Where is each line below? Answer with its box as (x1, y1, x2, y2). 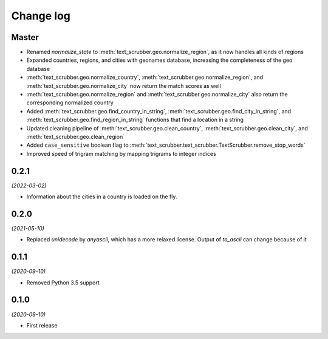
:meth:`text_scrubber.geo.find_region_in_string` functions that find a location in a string (26, 116, 244, 124)
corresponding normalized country (26, 99, 114, 106)
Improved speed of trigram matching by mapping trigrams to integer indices (26, 150, 217, 157)
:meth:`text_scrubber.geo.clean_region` (26, 133, 125, 140)
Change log (11, 9, 71, 22)
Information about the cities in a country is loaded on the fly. (26, 193, 177, 200)
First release (26, 321, 58, 329)
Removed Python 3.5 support (26, 279, 100, 286)
